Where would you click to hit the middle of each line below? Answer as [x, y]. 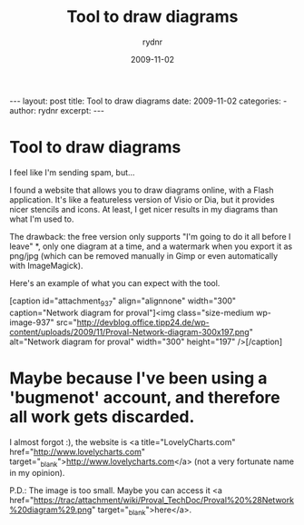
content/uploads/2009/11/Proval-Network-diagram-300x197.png [129, 332]
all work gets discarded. [102, 416]
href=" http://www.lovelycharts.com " [77, 451]
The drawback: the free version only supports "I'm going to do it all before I [150, 236]
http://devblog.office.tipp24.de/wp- [143, 322]
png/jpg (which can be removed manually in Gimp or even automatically [144, 255]
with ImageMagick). [46, 265]
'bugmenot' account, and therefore [145, 397]
